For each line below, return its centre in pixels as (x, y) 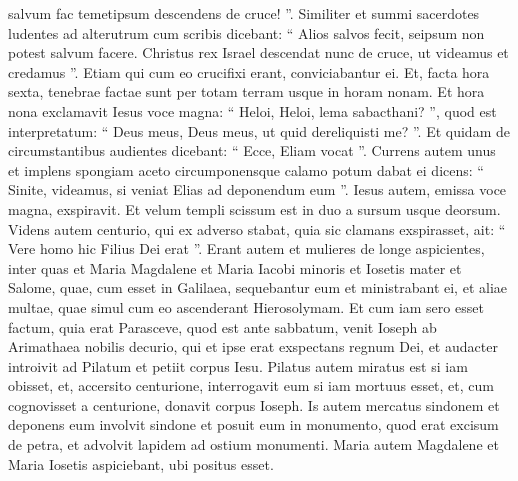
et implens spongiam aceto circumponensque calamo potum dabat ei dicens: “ (246, 169)
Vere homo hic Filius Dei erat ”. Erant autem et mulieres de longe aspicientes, (246, 248)
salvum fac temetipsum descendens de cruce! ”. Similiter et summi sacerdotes (244, 13)
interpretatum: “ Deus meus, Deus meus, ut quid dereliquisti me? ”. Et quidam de (259, 130)
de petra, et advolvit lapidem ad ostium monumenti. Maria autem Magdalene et (253, 444)
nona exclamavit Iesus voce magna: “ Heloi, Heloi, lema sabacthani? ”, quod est (252, 110)
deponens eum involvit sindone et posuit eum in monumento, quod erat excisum (253, 424)
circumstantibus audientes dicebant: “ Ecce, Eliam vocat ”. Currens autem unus (252, 150)
